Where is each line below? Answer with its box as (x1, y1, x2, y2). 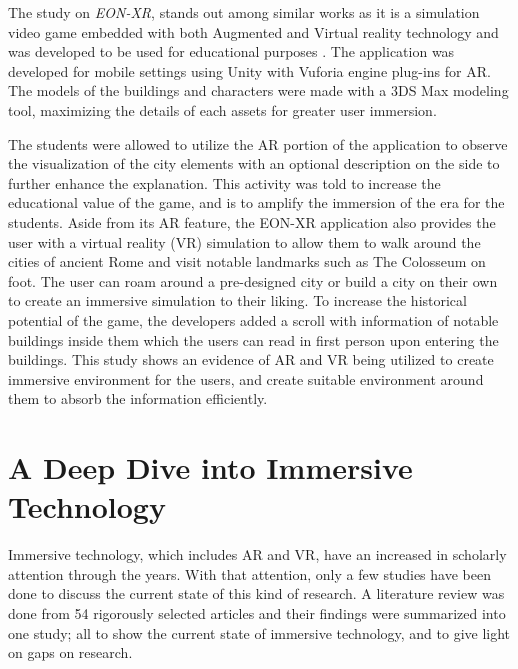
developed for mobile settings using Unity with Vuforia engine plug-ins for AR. (8, 60, 491, 81)
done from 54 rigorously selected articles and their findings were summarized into (8, 602, 506, 623)
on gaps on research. (8, 642, 133, 663)
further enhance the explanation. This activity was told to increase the (8, 172, 441, 193)
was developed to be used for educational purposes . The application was (8, 41, 455, 62)
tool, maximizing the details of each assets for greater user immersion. (8, 99, 437, 120)
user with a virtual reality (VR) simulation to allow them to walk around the (8, 231, 481, 252)
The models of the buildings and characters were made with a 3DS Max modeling (8, 80, 509, 101)
